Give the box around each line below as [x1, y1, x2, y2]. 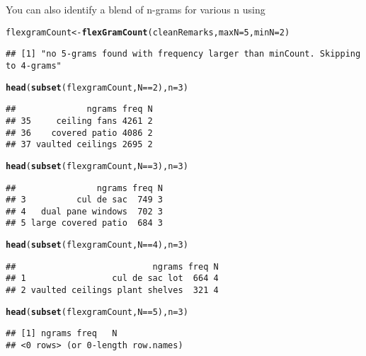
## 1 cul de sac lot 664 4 [6, 273, 219, 284]
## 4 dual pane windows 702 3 [6, 206, 163, 217]
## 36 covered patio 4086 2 [6, 127, 153, 138]
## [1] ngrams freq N [6, 328, 118, 339]
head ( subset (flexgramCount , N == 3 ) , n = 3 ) [6, 161, 188, 171]
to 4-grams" [6, 60, 62, 71]
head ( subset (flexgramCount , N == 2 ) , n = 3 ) [6, 82, 188, 93]
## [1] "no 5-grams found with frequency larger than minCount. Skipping [6, 49, 361, 59]
